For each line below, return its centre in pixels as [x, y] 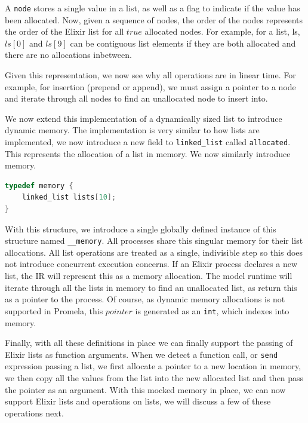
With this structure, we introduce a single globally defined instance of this [141, 229]
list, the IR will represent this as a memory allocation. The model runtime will [149, 276]
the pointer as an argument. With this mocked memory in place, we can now [145, 389]
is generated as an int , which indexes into [212, 310]
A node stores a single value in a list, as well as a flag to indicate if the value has [153, 8]
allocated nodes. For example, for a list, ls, [222, 31]
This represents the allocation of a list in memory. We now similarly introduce [148, 153]
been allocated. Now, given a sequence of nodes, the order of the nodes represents [154, 19]
